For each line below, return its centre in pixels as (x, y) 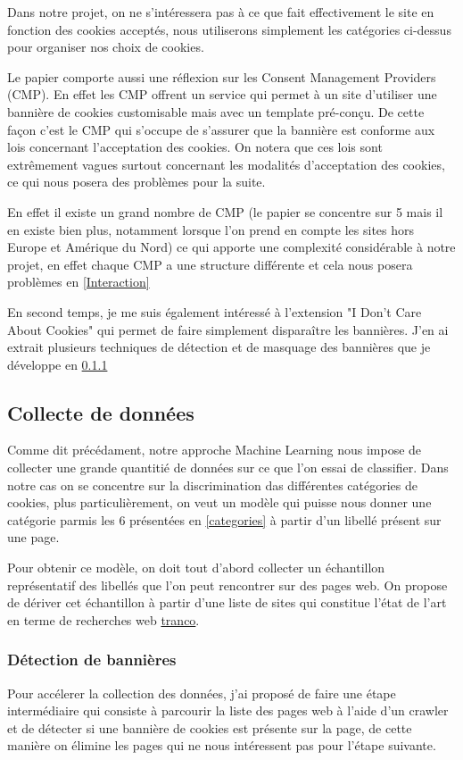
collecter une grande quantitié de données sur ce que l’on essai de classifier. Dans (228, 468)
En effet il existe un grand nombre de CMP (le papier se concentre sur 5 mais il (225, 211)
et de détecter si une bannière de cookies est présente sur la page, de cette (210, 727)
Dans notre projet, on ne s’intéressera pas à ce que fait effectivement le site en (221, 12)
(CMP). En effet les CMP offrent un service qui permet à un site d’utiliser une (222, 94)
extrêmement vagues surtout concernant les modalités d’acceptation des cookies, (226, 164)
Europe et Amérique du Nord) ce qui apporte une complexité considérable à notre (231, 247)
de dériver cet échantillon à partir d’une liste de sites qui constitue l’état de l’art (227, 602)
